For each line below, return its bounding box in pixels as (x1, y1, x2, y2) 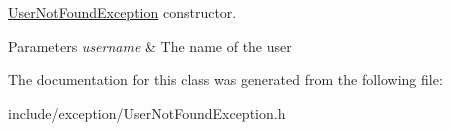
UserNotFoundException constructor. (8, 2, 237, 22)
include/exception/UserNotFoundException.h (8, 102, 286, 123)
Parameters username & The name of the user (8, 35, 292, 56)
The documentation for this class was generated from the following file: (8, 69, 443, 90)
